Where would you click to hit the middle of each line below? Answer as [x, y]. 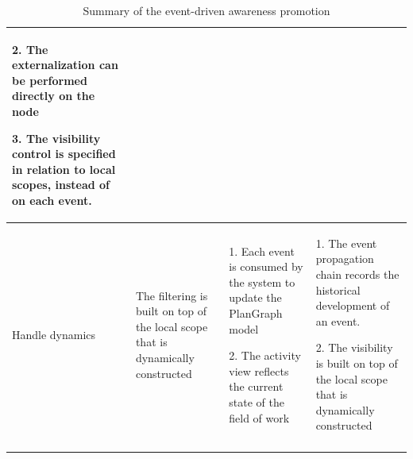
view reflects [259, 370]
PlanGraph [256, 312]
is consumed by [266, 266]
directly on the [54, 96]
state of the [257, 401]
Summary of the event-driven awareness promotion [206, 10]
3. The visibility [56, 138]
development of [353, 305]
